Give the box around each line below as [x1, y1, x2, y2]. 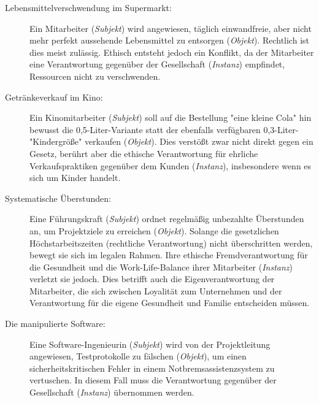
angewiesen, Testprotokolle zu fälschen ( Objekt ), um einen [29, 350, 247, 363]
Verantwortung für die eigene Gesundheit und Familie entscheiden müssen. [29, 296, 310, 309]
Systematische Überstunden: [5, 191, 111, 204]
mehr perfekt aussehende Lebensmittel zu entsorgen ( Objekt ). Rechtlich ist [29, 34, 309, 47]
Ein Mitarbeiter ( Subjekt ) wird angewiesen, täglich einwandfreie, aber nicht [29, 21, 312, 34]
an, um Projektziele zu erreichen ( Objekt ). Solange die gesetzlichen [29, 224, 279, 237]
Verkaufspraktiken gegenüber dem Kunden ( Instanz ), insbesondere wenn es [29, 159, 312, 172]
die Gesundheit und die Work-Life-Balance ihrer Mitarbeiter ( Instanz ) [29, 260, 293, 273]
